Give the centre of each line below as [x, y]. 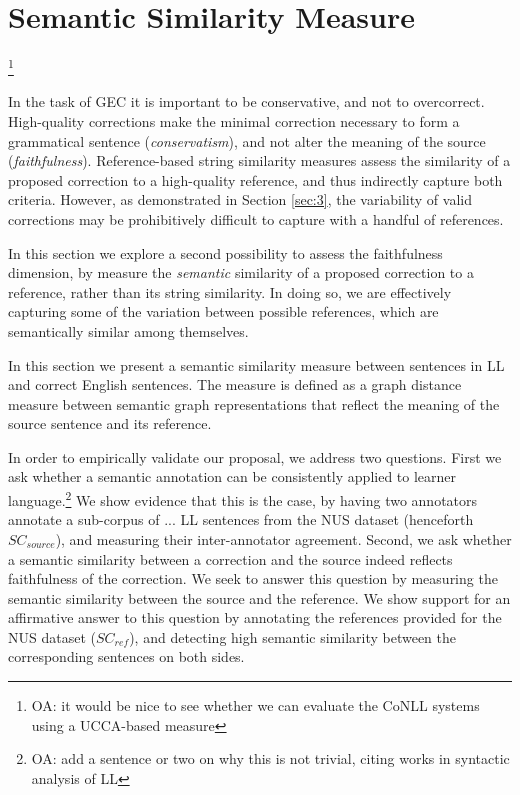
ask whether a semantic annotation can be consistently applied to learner [232, 476]
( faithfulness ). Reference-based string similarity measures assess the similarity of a [259, 160]
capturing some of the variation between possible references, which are [223, 311]
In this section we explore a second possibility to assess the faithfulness [225, 252]
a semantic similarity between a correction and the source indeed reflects [230, 558]
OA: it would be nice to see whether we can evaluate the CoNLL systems [255, 705]
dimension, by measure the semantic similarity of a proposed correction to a [241, 272]
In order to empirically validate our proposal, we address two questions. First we [255, 456]
